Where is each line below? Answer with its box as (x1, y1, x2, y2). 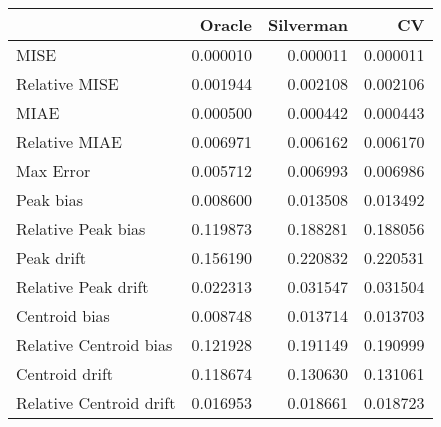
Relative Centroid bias (16, 333, 173, 356)
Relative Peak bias (16, 217, 146, 240)
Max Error (16, 159, 91, 182)
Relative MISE (16, 72, 119, 95)
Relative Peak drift (16, 275, 149, 298)
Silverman (267, 13, 349, 36)
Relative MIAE (16, 130, 122, 153)
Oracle (199, 13, 252, 36)
